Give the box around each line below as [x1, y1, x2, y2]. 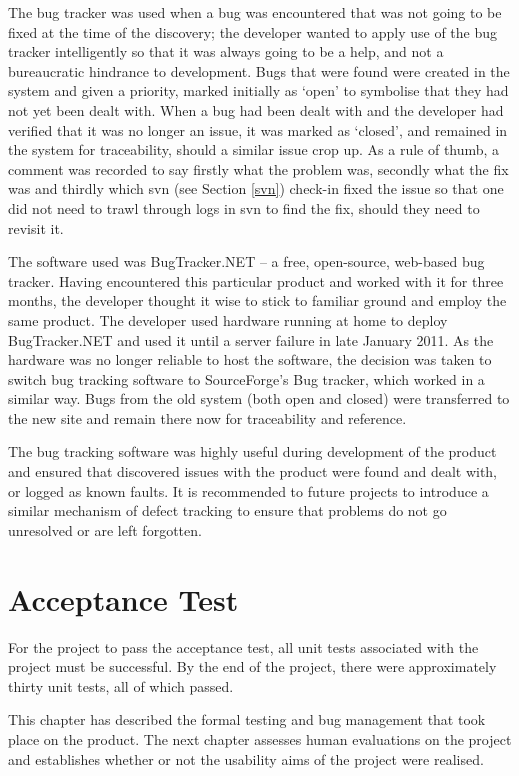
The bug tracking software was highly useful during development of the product [8, 441, 497, 462]
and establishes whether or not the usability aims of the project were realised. [8, 748, 484, 769]
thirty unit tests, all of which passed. [8, 675, 234, 696]
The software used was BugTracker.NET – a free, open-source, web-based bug [8, 251, 485, 272]
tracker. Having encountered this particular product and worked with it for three [8, 270, 504, 291]
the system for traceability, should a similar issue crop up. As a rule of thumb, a [8, 139, 500, 160]
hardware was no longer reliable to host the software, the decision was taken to [8, 349, 492, 370]
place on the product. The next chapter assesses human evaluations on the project [8, 728, 512, 749]
